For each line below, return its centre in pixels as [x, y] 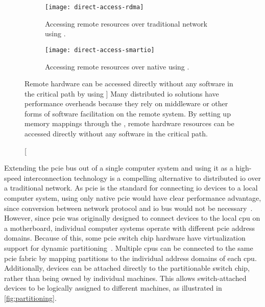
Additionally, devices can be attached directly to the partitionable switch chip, [127, 268]
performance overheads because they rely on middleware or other [126, 103]
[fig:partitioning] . [30, 298]
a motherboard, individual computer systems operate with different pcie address [130, 228]
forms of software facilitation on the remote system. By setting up [128, 113]
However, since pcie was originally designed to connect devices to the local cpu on [132, 218]
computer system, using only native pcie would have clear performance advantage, [133, 198]
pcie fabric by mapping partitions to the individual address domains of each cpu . [130, 258]
